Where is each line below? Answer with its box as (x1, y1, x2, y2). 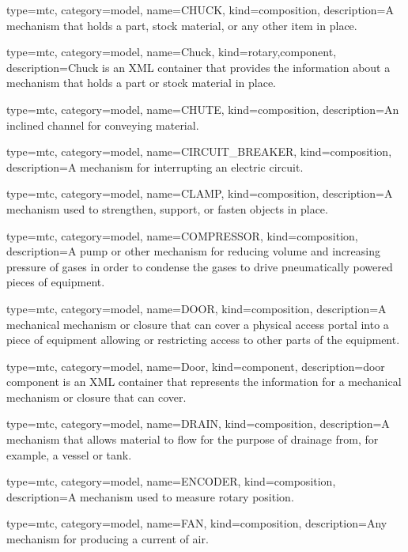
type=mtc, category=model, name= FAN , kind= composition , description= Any (6, 515, 387, 531)
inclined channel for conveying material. (6, 116, 199, 133)
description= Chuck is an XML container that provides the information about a (6, 59, 391, 75)
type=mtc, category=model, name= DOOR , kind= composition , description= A (6, 300, 387, 316)
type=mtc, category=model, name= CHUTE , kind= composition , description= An (6, 100, 399, 117)
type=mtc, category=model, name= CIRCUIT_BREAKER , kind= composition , (6, 143, 392, 160)
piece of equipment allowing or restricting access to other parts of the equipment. (6, 331, 400, 348)
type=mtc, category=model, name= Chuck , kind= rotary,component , (6, 43, 337, 60)
